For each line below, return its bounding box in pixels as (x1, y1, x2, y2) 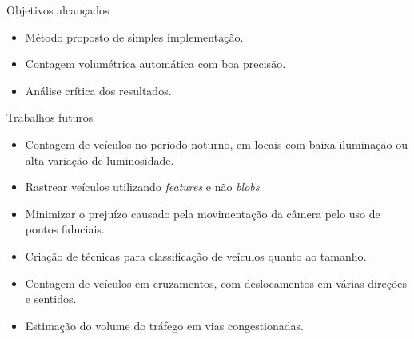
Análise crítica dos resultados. (25, 82, 172, 98)
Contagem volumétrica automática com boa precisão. (25, 55, 286, 72)
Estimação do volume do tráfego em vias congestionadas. (25, 317, 304, 333)
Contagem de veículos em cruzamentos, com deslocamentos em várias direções (25, 274, 408, 291)
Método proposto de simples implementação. (25, 28, 244, 45)
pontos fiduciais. (25, 221, 105, 237)
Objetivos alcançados (6, 2, 109, 18)
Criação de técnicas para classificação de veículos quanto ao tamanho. (25, 247, 367, 264)
